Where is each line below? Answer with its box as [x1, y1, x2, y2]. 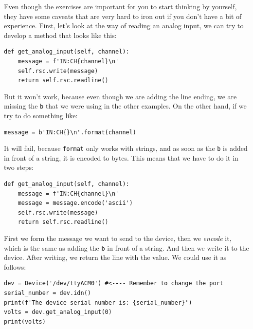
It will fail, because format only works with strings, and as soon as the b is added [4, 143, 248, 153]
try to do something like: [4, 110, 78, 120]
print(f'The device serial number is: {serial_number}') [4, 299, 192, 306]
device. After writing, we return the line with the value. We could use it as [4, 252, 227, 262]
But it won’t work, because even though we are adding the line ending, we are [4, 91, 237, 101]
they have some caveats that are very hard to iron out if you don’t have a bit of [4, 11, 242, 21]
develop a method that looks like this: [4, 30, 117, 40]
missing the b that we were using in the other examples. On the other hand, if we [4, 101, 247, 111]
